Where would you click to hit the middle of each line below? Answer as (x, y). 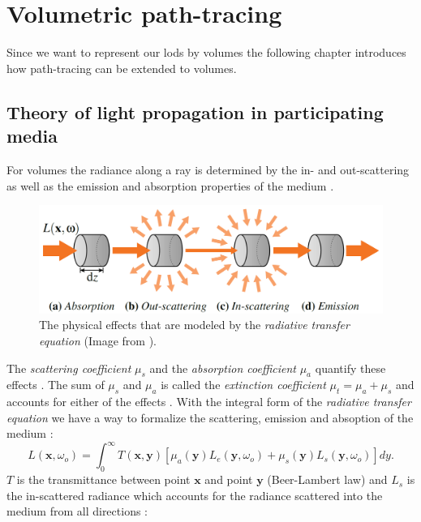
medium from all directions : (77, 511)
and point (229, 479)
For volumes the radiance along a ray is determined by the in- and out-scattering (208, 169)
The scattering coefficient (69, 368)
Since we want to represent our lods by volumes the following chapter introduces (206, 52)
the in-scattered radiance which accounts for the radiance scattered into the (195, 495)
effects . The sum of (56, 385)
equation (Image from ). (98, 341)
